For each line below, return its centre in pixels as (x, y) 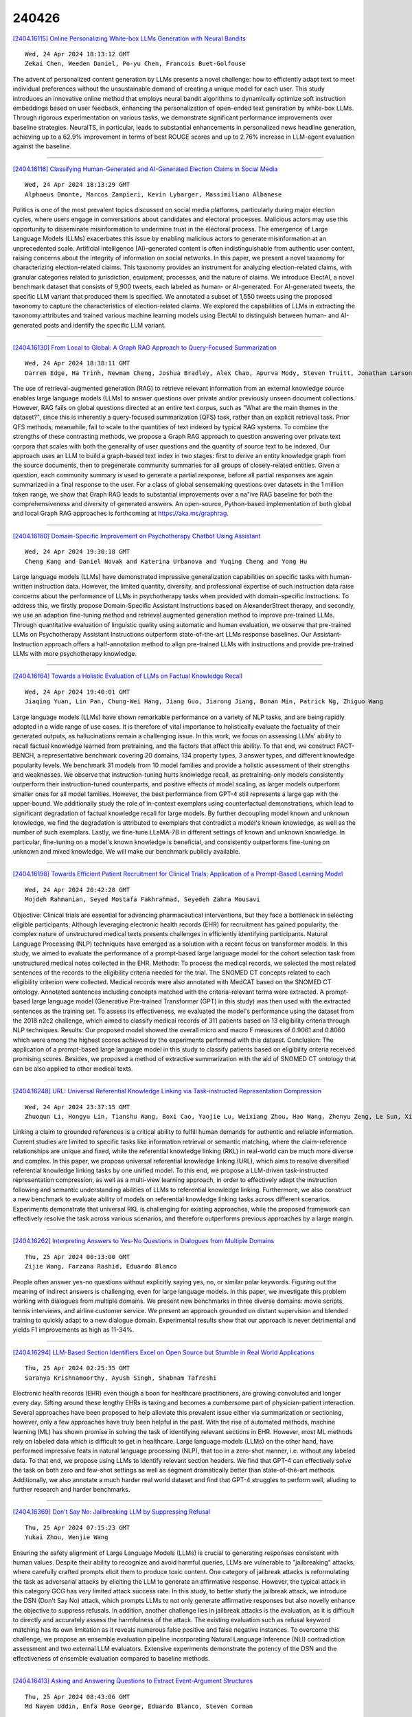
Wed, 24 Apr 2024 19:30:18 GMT (78, 552)
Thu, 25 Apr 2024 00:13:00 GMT (78, 1257)
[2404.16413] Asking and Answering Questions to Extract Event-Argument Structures (133, 1681)
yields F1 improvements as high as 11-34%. (73, 1330)
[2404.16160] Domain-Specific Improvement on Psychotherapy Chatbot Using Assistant (137, 536)
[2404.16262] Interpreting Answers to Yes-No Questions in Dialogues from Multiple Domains (144, 1241)
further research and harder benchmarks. (71, 1489)
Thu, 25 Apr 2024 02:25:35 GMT (78, 1368)
